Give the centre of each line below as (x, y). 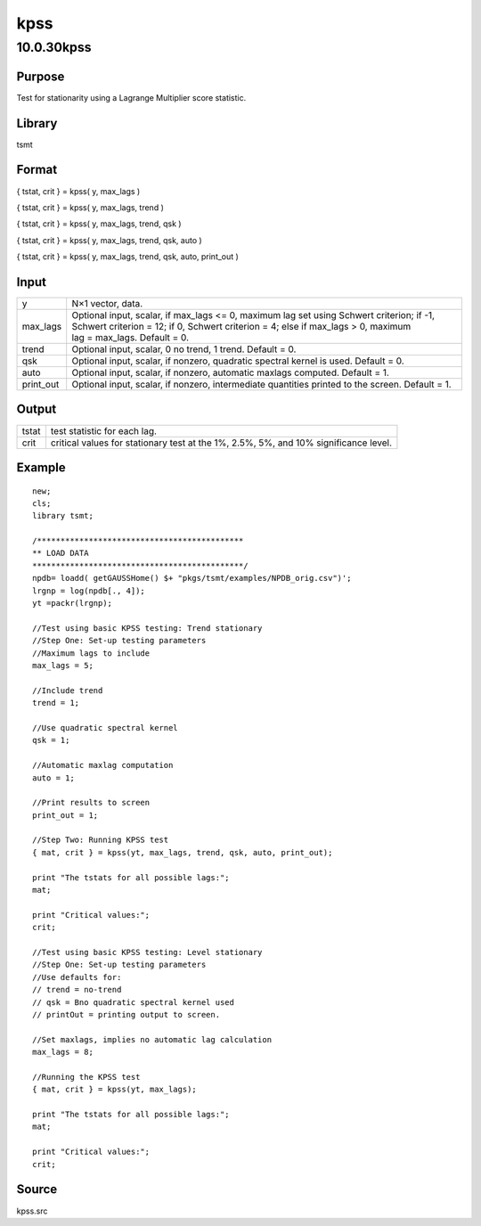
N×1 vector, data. (107, 303)
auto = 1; (53, 778)
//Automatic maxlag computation (103, 765)
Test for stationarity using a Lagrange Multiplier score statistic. (131, 97)
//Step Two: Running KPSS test (101, 840)
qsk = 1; (51, 740)
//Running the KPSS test (86, 1077)
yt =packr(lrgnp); (73, 603)
